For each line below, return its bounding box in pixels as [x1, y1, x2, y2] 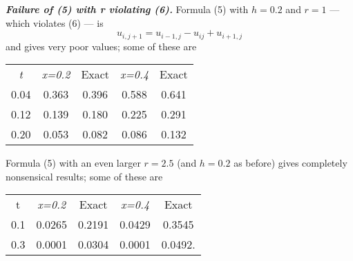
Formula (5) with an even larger [6, 156, 141, 170]
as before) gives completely [233, 156, 347, 170]
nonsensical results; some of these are [6, 169, 163, 183]
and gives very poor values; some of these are [6, 39, 197, 53]
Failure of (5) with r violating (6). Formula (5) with [6, 2, 249, 16]
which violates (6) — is [6, 15, 104, 30]
